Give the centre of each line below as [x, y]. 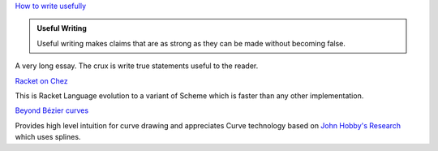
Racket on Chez [41, 80]
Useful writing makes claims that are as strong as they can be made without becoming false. [191, 43]
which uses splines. [48, 137]
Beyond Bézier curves [52, 110]
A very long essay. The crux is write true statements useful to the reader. [137, 66]
